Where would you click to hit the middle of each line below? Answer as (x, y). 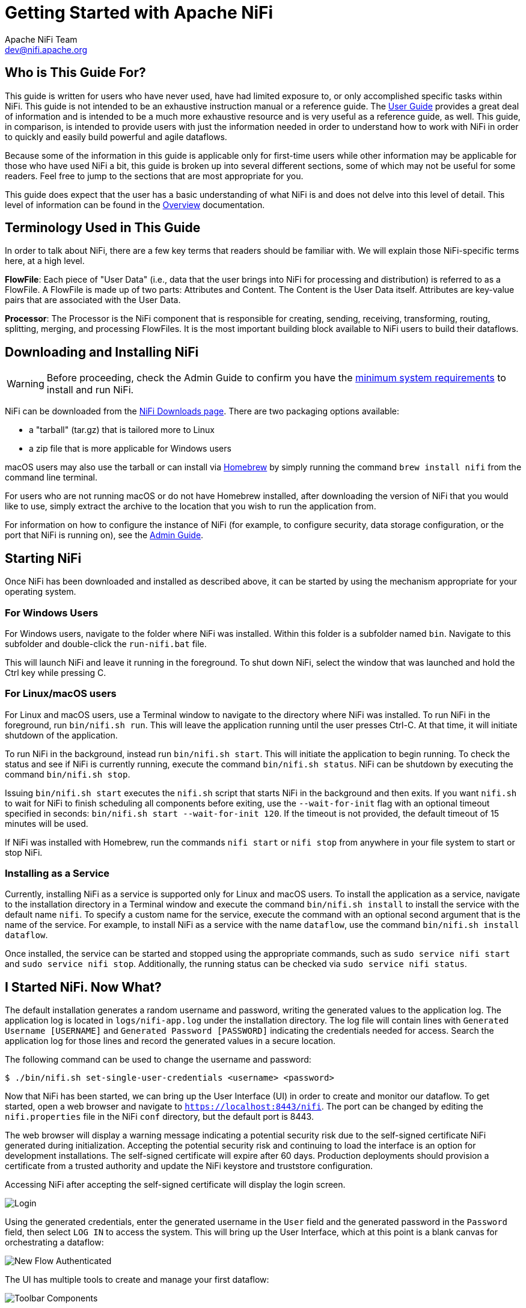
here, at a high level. (45, 261)
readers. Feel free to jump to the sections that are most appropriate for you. (154, 176)
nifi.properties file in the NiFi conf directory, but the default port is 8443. (159, 1117)
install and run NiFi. (90, 390)
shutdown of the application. (61, 735)
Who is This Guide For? (75, 73)
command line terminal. (51, 477)
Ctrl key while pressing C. (56, 672)
